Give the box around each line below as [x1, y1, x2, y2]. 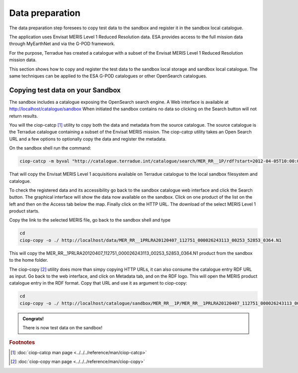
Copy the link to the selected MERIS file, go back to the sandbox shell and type [9, 217, 171, 223]
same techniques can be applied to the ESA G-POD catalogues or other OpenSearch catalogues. [9, 73, 207, 79]
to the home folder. [9, 257, 48, 263]
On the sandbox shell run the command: [9, 145, 91, 151]
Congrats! [22, 315, 44, 321]
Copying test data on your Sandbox [9, 86, 121, 94]
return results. [9, 113, 38, 119]
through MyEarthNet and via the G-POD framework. [9, 41, 115, 47]
